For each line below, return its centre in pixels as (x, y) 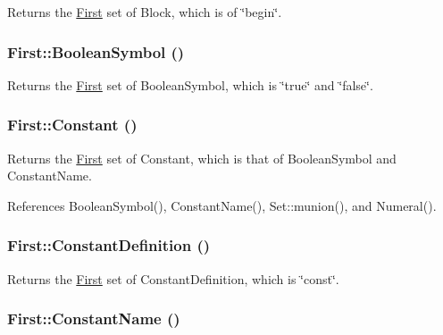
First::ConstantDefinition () (109, 245)
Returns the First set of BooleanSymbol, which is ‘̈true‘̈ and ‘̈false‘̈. (190, 84)
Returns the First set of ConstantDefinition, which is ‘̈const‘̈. (173, 278)
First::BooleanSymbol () (96, 51)
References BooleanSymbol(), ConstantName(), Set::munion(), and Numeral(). (222, 205)
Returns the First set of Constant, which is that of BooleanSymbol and (202, 158)
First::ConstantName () (94, 318)
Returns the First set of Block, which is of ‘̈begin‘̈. (145, 12)
